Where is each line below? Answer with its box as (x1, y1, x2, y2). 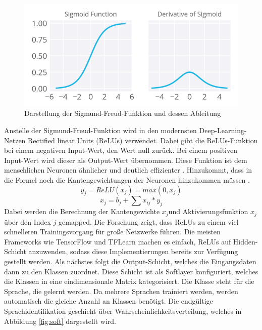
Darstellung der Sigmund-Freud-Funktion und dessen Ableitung (24, 108, 221, 118)
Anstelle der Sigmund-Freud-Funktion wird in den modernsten (4, 125, 197, 135)
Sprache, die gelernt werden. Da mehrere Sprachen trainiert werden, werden (4, 285, 238, 296)
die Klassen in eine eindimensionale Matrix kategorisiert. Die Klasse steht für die (4, 276, 254, 286)
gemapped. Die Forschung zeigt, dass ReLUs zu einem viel (59, 216, 239, 227)
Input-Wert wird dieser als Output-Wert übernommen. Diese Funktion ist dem (4, 154, 247, 165)
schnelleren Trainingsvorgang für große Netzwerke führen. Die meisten (4, 226, 221, 237)
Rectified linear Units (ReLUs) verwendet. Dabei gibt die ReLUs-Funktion (28, 135, 258, 145)
